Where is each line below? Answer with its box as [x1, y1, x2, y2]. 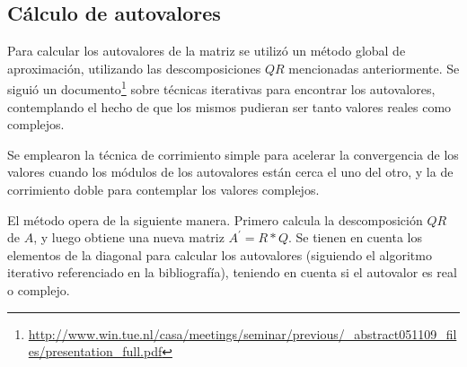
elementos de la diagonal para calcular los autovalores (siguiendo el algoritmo [7, 245, 432, 264]
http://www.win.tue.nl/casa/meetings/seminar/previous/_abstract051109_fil [28, 324, 457, 343]
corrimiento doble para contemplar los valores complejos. [7, 180, 320, 199]
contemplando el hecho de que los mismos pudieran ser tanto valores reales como [7, 97, 452, 116]
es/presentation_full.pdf [28, 342, 163, 361]
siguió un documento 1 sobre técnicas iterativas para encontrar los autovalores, [7, 77, 436, 99]
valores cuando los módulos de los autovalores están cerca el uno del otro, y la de [7, 162, 454, 181]
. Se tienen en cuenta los [287, 228, 422, 247]
